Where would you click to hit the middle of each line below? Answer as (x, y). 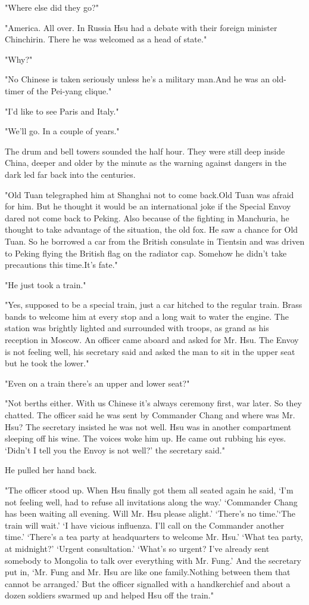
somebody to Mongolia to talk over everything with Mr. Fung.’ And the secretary (153, 560)
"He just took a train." (46, 284)
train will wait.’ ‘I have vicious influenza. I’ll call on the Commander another (145, 525)
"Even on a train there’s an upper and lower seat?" (97, 383)
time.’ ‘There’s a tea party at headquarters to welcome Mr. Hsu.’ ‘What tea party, (154, 537)
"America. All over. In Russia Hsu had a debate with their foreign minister (141, 27)
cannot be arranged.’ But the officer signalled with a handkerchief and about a (148, 583)
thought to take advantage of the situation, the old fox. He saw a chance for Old (152, 229)
